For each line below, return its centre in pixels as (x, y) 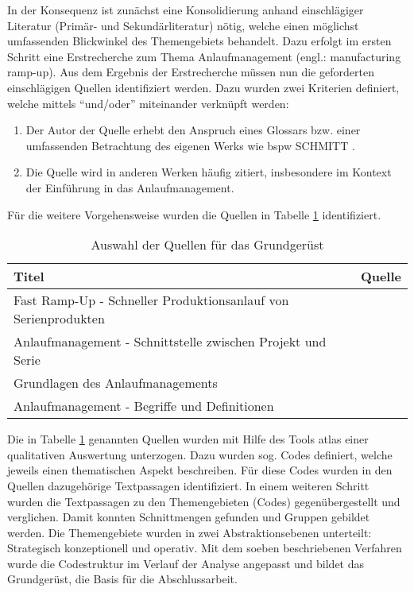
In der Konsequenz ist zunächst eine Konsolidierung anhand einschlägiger (186, 10)
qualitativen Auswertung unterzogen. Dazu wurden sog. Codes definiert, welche (200, 454)
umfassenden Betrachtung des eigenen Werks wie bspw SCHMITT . (190, 145)
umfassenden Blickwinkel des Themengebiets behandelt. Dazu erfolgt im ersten (199, 41)
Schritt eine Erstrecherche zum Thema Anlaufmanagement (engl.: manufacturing (204, 56)
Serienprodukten (59, 319)
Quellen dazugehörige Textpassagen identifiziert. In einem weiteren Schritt (188, 485)
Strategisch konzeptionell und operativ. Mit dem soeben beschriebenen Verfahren (205, 548)
